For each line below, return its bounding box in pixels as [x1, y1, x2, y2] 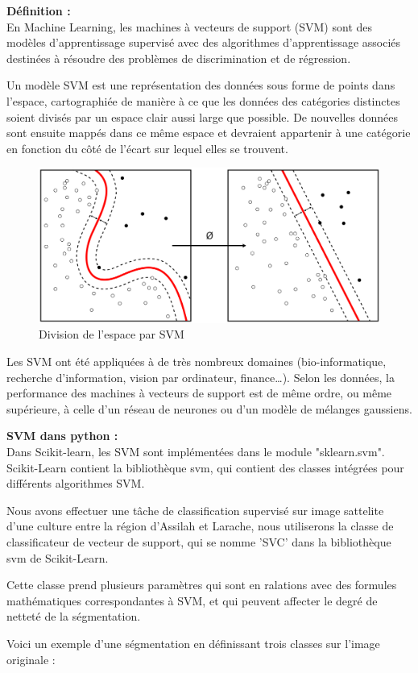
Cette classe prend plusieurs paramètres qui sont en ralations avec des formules [6, 576, 397, 593]
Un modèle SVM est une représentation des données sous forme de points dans [6, 77, 395, 93]
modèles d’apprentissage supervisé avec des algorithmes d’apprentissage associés [6, 34, 401, 51]
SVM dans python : [6, 427, 118, 444]
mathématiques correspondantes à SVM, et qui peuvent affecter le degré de [6, 592, 378, 609]
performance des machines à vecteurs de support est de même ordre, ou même [6, 384, 392, 401]
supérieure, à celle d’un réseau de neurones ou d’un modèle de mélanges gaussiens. [6, 400, 412, 417]
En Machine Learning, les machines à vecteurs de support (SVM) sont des [6, 18, 373, 35]
